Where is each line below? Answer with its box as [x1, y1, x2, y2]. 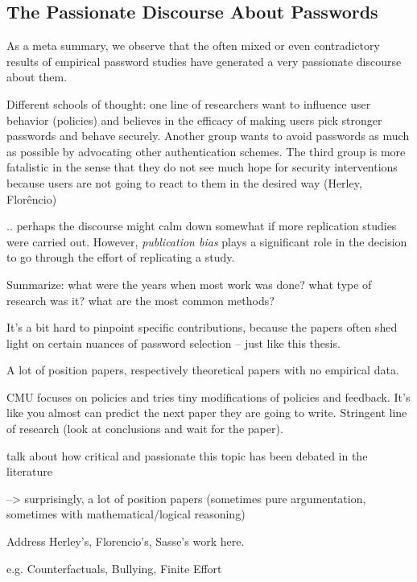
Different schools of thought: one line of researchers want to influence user [6, 95, 371, 112]
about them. [6, 68, 68, 85]
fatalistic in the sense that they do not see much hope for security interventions [6, 159, 398, 175]
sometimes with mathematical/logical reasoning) [6, 506, 246, 522]
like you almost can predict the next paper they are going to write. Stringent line [6, 404, 407, 421]
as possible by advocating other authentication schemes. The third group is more [6, 142, 406, 159]
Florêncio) [6, 190, 57, 207]
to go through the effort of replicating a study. [6, 249, 235, 266]
